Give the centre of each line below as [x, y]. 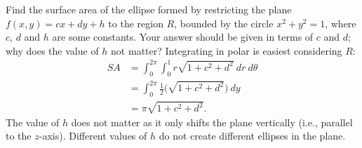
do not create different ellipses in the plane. [252, 136]
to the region [136, 23]
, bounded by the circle [224, 23]
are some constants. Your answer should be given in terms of [183, 37]
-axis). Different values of [93, 136]
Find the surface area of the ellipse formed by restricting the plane [149, 9]
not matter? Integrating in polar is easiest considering [227, 50]
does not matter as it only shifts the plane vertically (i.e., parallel [212, 122]
